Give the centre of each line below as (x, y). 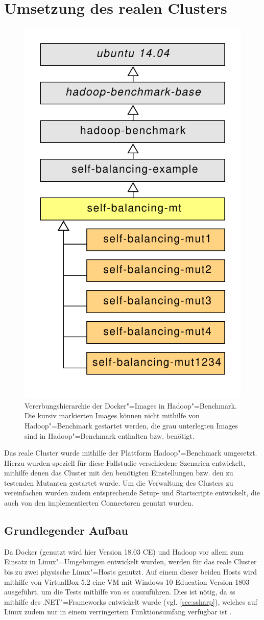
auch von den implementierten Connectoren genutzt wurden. (99, 503)
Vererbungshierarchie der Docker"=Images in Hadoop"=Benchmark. (131, 405)
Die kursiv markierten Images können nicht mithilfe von (112, 415)
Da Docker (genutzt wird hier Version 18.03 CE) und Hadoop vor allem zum (124, 551)
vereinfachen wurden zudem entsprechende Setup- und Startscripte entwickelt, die (132, 493)
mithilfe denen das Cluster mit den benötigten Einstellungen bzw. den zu (119, 473)
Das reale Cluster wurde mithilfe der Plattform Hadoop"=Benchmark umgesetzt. (131, 453)
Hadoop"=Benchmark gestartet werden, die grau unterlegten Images (131, 425)
